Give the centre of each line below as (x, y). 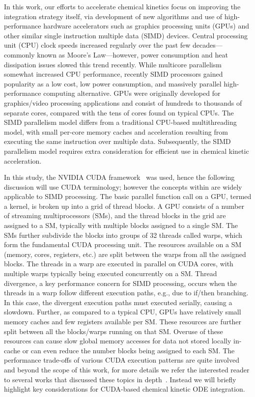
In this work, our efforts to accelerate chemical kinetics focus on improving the (122, 6)
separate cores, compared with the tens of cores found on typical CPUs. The (119, 112)
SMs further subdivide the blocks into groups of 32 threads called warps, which (123, 235)
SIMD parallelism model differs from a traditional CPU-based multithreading (120, 122)
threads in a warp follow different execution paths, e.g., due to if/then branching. (126, 293)
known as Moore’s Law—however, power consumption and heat (132, 54)
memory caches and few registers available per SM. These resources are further (123, 321)
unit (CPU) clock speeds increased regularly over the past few (97, 45)
